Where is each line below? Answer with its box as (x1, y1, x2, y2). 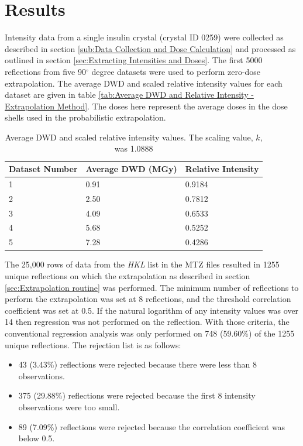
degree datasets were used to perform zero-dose (91, 65, 261, 77)
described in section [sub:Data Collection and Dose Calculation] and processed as (5, 42, 296, 54)
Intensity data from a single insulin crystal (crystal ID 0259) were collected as (5, 31, 284, 43)
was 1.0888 (114, 142, 153, 155)
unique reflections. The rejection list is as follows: (5, 338, 181, 351)
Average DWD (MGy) (85, 163, 177, 175)
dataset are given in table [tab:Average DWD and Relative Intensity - (5, 88, 254, 101)
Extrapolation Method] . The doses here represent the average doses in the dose (5, 100, 288, 112)
